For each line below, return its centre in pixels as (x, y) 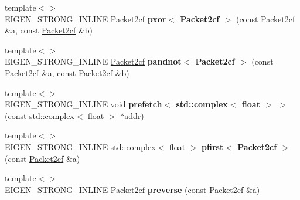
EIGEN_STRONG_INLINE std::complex (80, 146)
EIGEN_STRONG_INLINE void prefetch (83, 104)
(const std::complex (40, 115)
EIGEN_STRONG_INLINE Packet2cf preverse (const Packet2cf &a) (132, 189)
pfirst (213, 146)
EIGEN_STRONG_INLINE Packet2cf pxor (86, 18)
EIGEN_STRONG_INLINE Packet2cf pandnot (93, 61)
